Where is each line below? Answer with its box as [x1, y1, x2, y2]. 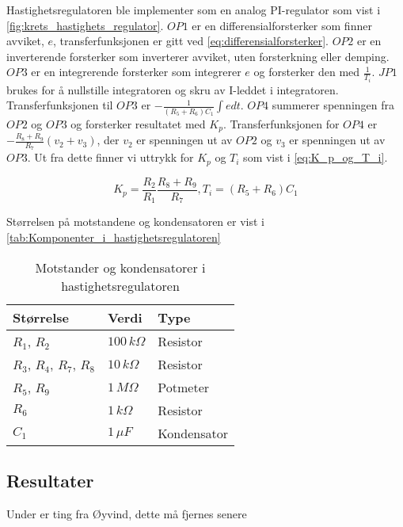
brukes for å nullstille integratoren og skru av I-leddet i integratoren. [6, 81, 339, 97]
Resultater [6, 468, 94, 492]
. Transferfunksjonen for [222, 115, 340, 132]
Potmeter [158, 377, 210, 396]
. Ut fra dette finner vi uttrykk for [27, 149, 194, 166]
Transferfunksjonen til [6, 97, 113, 113]
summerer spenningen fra [272, 97, 394, 113]
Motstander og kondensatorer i [35, 258, 206, 277]
